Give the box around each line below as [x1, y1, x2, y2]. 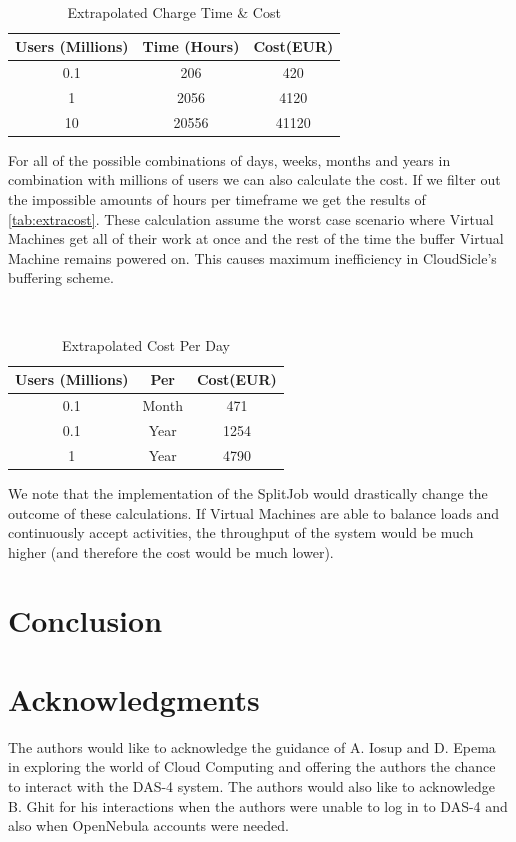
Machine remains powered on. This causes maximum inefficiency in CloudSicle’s [8, 247, 497, 268]
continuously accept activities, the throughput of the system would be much [8, 522, 474, 543]
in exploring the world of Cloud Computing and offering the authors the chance [8, 756, 496, 777]
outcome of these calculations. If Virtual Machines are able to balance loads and [8, 502, 500, 523]
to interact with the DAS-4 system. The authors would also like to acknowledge [8, 775, 496, 796]
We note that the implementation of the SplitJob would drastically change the [8, 482, 488, 503]
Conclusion [8, 600, 163, 641]
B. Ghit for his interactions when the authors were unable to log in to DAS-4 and [8, 795, 508, 816]
